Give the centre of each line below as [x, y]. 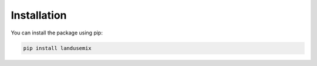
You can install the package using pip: [57, 33]
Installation [39, 15]
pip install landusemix [58, 48]
